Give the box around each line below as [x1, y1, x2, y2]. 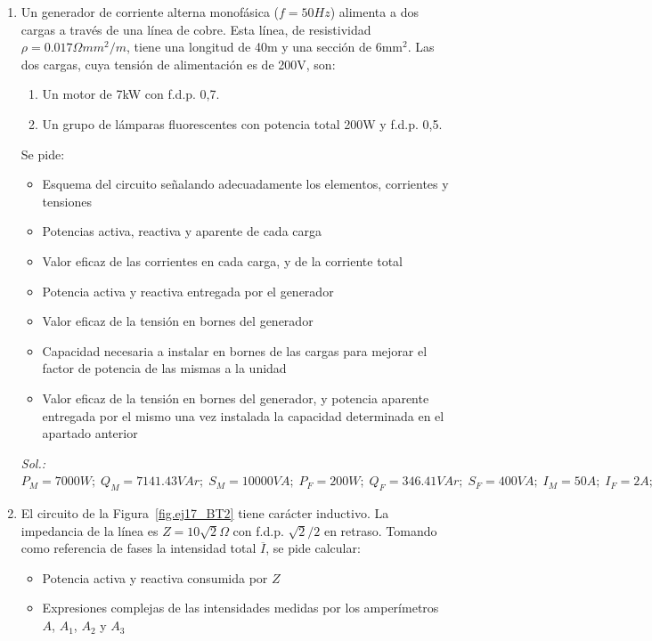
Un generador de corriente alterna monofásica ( [20, 3, 280, 20]
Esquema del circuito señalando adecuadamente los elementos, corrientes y [42, 174, 449, 193]
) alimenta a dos [330, 3, 419, 20]
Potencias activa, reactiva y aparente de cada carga [42, 222, 322, 240]
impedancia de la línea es [20, 521, 159, 540]
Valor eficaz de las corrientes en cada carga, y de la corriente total [42, 251, 403, 270]
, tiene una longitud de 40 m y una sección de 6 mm [126, 37, 403, 56]
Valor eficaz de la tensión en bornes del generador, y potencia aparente [42, 388, 429, 407]
